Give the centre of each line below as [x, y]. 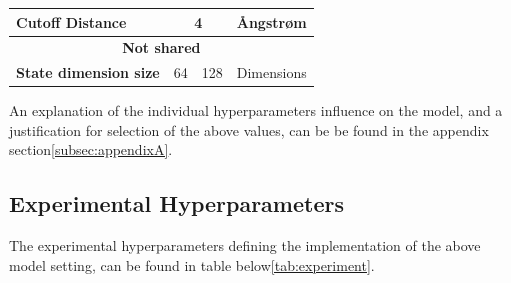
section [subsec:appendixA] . [91, 149]
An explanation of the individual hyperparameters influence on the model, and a [256, 110]
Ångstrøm [271, 21]
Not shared [161, 47]
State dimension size [88, 72]
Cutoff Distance [71, 21]
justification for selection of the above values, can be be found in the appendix [249, 129]
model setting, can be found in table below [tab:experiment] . [192, 264]
